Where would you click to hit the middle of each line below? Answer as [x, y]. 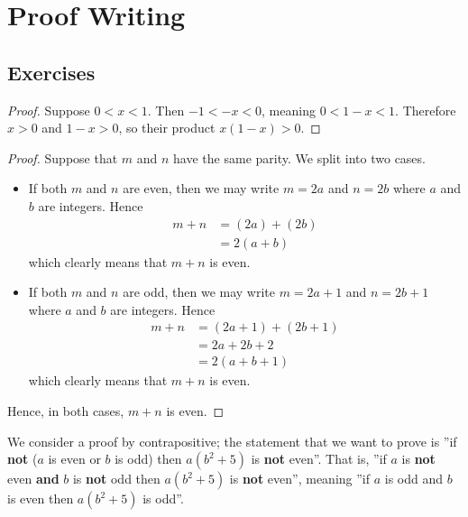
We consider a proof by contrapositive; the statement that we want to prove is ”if [232, 441]
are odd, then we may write [199, 292]
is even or [74, 459]
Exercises [51, 72]
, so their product [167, 128]
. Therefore [426, 110]
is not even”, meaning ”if [300, 479]
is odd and [414, 479]
